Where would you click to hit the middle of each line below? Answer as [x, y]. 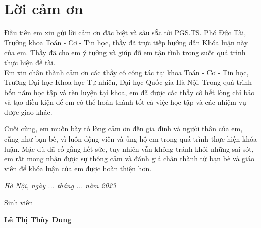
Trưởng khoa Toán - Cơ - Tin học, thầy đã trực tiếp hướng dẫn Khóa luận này [126, 42]
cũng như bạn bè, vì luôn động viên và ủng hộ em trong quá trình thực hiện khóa [131, 139]
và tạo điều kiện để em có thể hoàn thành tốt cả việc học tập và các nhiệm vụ [125, 102]
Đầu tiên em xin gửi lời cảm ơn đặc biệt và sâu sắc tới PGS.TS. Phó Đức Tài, [125, 33]
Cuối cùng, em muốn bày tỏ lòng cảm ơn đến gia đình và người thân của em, [123, 129]
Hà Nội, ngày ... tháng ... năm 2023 [60, 185]
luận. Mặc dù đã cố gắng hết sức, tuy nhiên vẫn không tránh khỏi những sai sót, [129, 148]
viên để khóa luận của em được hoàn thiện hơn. [78, 168]
